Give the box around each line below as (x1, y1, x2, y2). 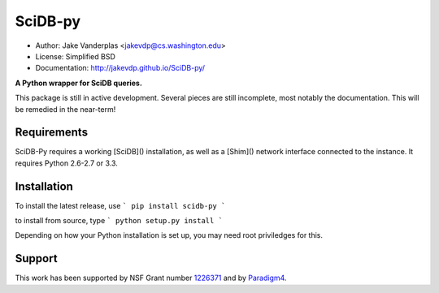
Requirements (15, 126, 89, 140)
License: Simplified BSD (35, 51, 115, 61)
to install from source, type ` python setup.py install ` (15, 216, 224, 226)
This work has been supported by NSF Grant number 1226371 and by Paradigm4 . (15, 273, 287, 283)
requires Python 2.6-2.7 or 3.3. (15, 158, 118, 168)
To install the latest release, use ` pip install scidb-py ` (15, 200, 226, 210)
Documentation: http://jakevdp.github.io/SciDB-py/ (35, 63, 206, 73)
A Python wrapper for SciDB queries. (15, 78, 142, 88)
